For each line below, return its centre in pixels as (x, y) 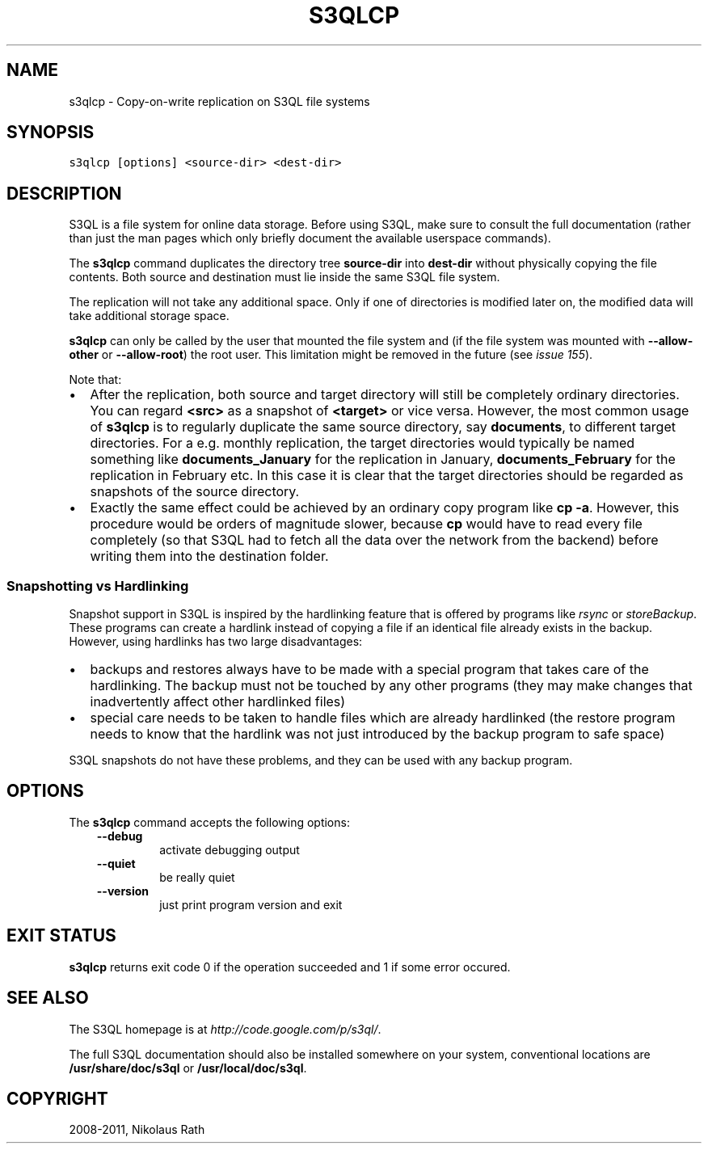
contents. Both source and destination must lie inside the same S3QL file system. (284, 277)
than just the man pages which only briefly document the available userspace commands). (310, 238)
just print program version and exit (251, 904)
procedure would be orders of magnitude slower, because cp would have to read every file (366, 524)
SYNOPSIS (51, 133)
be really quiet (197, 877)
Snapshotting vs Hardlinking (98, 586)
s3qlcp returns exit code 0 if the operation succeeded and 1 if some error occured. (290, 967)
